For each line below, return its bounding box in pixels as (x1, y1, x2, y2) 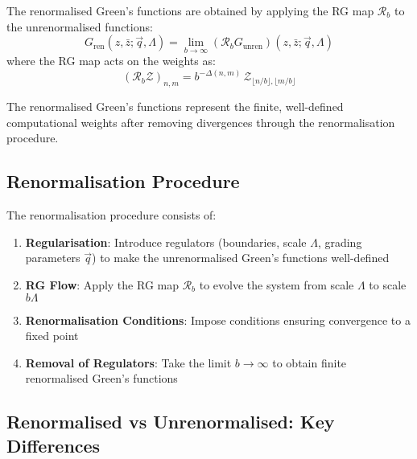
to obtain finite (272, 354, 347, 371)
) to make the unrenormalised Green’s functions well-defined (92, 249, 390, 266)
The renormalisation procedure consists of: (6, 207, 217, 223)
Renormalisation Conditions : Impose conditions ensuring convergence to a (25, 311, 411, 328)
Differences (6, 432, 101, 457)
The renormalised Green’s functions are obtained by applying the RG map (6, 2, 374, 18)
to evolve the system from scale (199, 277, 354, 293)
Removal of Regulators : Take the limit (25, 354, 232, 371)
